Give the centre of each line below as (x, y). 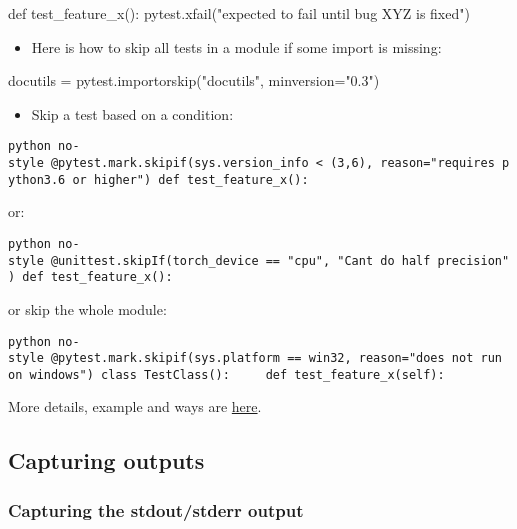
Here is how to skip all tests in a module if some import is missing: (236, 46)
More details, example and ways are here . (135, 406)
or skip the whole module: (87, 308)
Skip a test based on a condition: (132, 113)
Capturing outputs (106, 460)
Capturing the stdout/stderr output (156, 509)
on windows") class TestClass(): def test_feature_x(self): (226, 374)
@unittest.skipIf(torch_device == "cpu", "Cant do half (240, 260)
